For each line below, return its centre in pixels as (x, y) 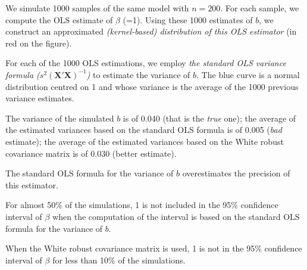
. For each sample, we (260, 8)
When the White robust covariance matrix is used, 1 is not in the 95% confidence (154, 248)
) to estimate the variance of (138, 74)
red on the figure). (39, 43)
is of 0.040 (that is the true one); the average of (209, 118)
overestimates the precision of (236, 173)
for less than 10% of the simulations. (119, 260)
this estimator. (32, 184)
